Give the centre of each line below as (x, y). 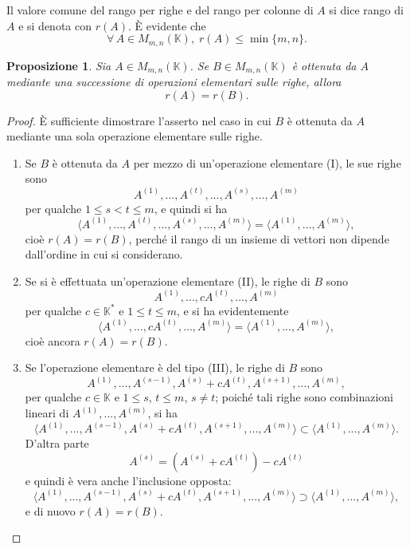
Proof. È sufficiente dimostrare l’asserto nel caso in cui (139, 120)
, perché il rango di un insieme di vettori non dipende (259, 238)
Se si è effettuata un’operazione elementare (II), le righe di (168, 280)
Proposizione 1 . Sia (59, 65)
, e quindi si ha (191, 208)
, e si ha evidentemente (232, 310)
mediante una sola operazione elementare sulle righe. (135, 136)
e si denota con (55, 25)
